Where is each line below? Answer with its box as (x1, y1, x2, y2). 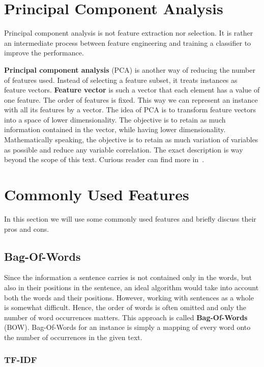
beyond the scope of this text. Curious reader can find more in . (4, 154, 204, 165)
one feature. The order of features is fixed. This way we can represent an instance (4, 94, 258, 105)
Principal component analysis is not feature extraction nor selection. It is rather (4, 27, 253, 38)
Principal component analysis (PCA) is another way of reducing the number (4, 64, 255, 75)
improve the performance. (4, 47, 84, 58)
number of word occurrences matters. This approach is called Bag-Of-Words (4, 312, 248, 322)
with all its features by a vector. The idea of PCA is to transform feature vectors (4, 104, 256, 115)
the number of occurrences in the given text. (4, 331, 142, 342)
